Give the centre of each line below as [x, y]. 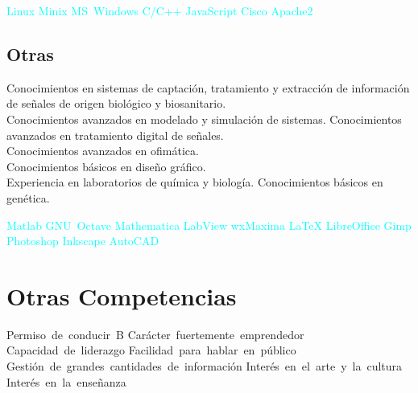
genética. [28, 197]
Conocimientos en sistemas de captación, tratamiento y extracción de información [208, 87]
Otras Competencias [122, 295]
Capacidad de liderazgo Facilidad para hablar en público [151, 350]
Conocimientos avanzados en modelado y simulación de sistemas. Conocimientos [204, 119]
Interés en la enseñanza [66, 381]
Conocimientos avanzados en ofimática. [103, 151]
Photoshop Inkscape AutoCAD [83, 241]
